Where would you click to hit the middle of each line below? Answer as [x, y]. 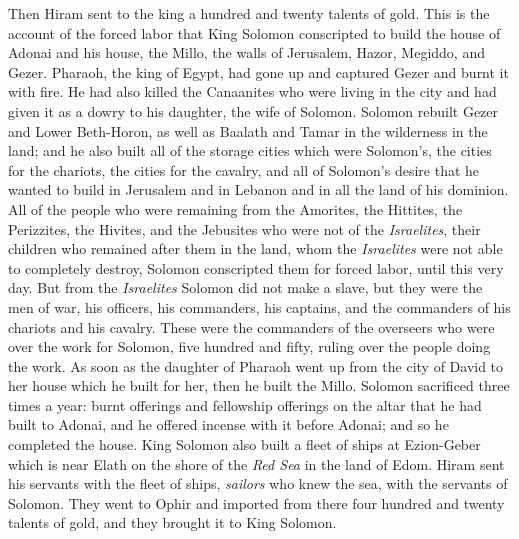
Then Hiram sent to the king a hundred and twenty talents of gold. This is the [249, 13]
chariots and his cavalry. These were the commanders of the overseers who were [251, 326]
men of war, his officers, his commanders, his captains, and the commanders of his [259, 306]
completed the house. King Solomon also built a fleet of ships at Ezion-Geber [244, 444]
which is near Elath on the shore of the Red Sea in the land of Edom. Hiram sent [256, 463]
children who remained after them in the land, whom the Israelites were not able [255, 248]
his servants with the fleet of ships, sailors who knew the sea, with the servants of [258, 483]
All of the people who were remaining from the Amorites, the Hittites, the [235, 208]
